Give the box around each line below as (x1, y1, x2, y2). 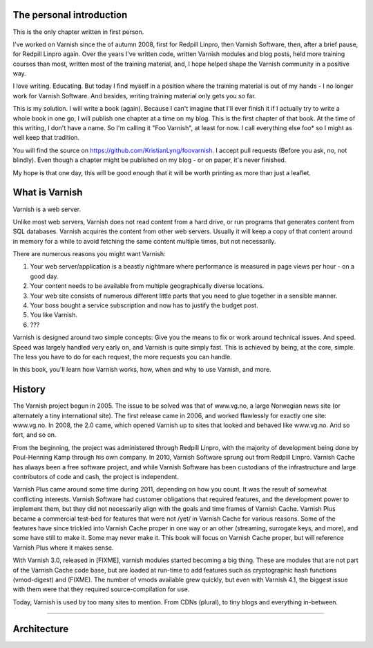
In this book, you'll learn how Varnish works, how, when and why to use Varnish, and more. (12, 366, 272, 374)
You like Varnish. (30, 311, 77, 319)
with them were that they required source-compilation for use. (12, 585, 190, 593)
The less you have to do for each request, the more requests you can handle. (12, 352, 233, 361)
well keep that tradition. (12, 134, 79, 142)
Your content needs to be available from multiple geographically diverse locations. (30, 282, 265, 290)
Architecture (12, 623, 69, 635)
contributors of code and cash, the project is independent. (12, 473, 179, 480)
